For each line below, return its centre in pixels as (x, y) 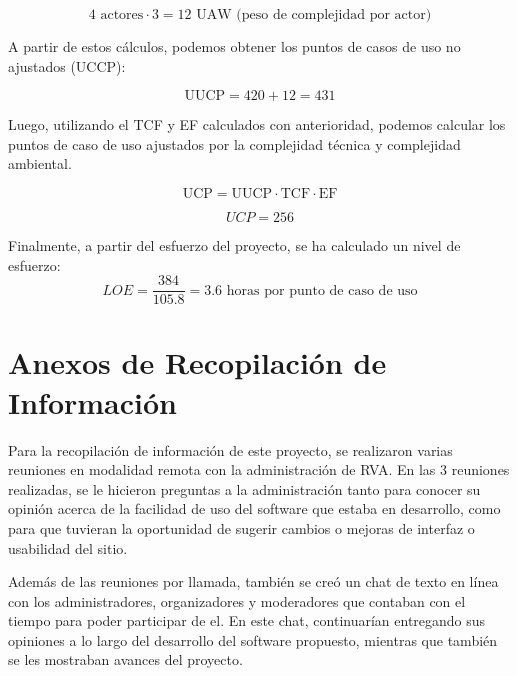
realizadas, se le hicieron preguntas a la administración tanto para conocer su (244, 488)
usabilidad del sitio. (68, 547)
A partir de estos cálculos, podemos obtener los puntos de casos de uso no (234, 46)
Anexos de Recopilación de (197, 362)
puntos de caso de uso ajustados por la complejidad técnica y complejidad (234, 143)
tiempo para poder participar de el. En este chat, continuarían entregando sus (247, 620)
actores (122, 15)
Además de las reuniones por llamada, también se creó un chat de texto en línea (253, 581)
